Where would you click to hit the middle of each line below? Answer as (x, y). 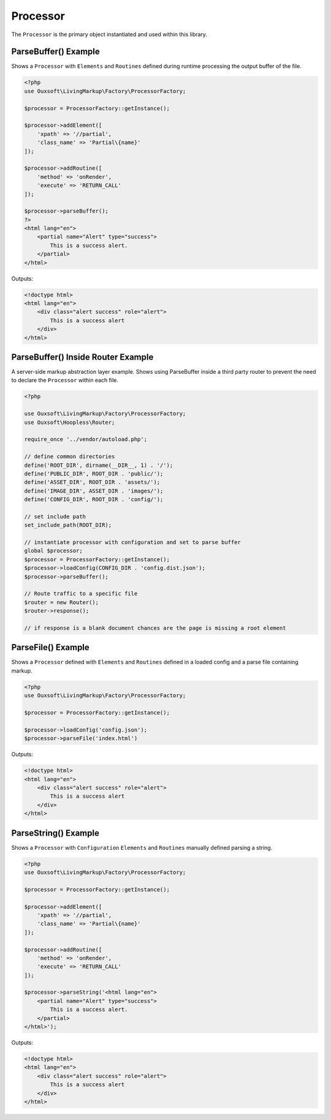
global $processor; (53, 551)
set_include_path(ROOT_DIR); (68, 525)
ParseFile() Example (51, 647)
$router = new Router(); (62, 602)
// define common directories (70, 457)
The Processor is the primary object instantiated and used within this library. (109, 34)
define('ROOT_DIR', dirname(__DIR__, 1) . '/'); (99, 465)
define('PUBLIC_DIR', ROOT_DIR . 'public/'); (94, 474)
